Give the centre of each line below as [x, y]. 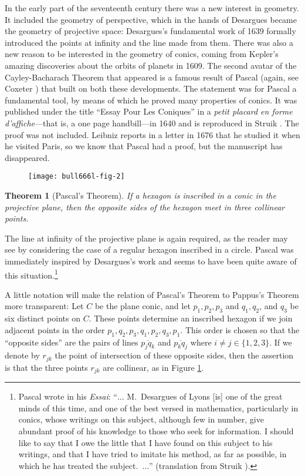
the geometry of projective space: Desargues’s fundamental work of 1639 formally [150, 31]
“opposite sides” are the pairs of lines [72, 342]
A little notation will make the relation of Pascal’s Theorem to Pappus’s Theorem [152, 294]
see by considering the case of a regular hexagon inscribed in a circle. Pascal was [149, 249]
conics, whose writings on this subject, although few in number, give [141, 419]
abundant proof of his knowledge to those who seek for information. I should [156, 431]
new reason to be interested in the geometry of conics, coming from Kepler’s [142, 54]
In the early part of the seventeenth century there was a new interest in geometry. [152, 8]
